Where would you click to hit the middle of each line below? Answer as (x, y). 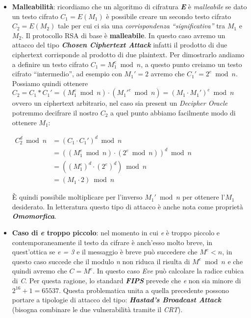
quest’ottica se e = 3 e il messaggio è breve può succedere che (105, 252)
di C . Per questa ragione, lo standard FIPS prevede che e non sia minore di (126, 280)
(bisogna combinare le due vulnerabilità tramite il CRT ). (97, 309)
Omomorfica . (34, 216)
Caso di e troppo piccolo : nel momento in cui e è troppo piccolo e (116, 233)
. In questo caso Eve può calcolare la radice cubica (168, 271)
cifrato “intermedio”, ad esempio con (67, 74)
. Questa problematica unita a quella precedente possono (144, 290)
